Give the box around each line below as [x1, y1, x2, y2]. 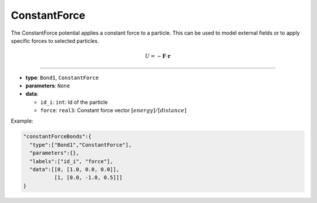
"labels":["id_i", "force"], [29, 158, 114, 164]
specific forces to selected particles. [11, 37, 99, 44]
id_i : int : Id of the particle [40, 99, 108, 106]
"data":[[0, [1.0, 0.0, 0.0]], [29, 166, 120, 173]
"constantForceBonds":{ [23, 133, 92, 140]
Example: [11, 117, 33, 124]
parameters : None [25, 82, 70, 89]
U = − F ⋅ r [144, 53, 171, 60]
